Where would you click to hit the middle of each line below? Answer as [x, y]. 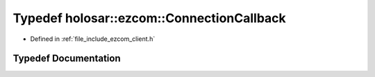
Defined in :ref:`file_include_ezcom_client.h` [93, 39]
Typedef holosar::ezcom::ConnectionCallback [149, 18]
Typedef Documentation [67, 59]
